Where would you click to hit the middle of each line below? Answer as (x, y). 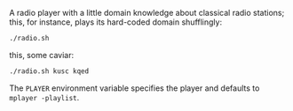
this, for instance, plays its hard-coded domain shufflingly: (116, 22)
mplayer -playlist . (44, 97)
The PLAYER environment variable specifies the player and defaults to (135, 88)
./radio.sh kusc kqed (49, 71)
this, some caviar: (41, 55)
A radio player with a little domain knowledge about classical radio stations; (147, 13)
